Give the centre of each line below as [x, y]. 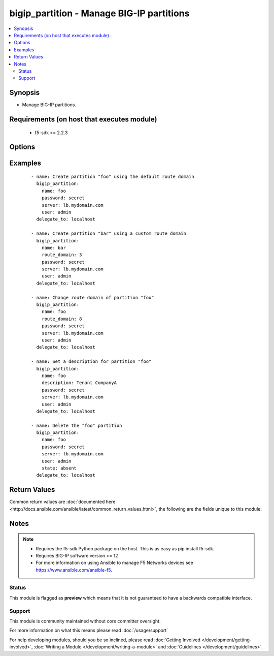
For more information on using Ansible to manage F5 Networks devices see [115, 563]
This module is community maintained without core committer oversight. [85, 621]
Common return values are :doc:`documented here [62, 502]
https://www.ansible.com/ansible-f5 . [74, 570]
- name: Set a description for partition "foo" [91, 362]
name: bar [54, 247]
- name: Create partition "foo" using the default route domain [113, 177]
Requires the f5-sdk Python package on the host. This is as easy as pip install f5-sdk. [125, 548]
